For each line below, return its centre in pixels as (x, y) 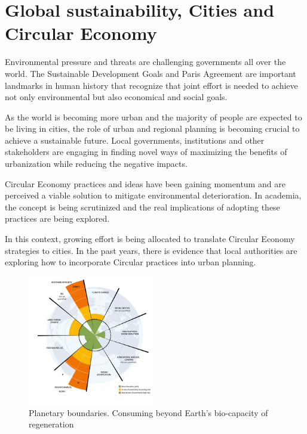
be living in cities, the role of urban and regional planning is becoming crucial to (152, 128)
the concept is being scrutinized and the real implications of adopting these (142, 207)
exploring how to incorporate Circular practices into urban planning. (131, 262)
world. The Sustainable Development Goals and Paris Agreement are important (151, 73)
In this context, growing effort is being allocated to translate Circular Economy (150, 239)
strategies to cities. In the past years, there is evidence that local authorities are (151, 250)
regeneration (51, 424)
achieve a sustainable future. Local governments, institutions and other (135, 140)
